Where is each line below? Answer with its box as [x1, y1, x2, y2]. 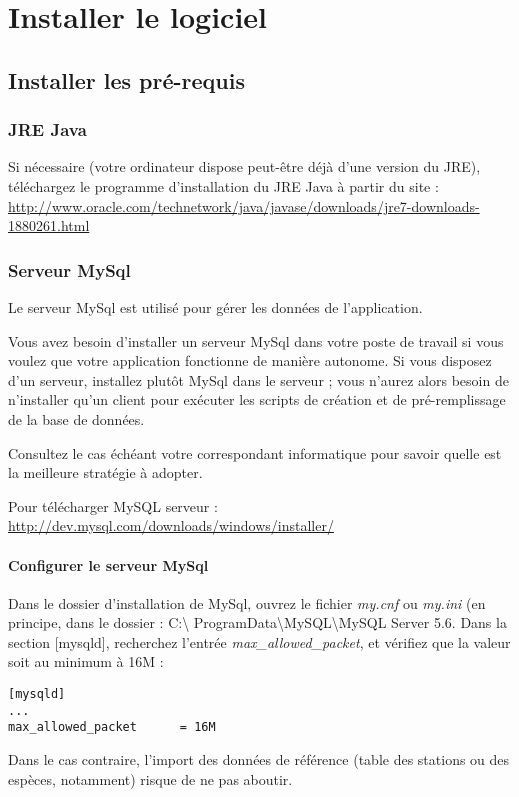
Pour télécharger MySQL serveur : [8, 495, 218, 516]
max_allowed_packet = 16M [8, 720, 216, 735]
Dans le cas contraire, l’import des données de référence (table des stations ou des [8, 749, 510, 770]
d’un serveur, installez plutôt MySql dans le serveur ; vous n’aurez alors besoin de [8, 369, 509, 390]
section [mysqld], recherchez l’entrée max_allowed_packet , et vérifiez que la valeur [8, 631, 511, 652]
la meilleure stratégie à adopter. [8, 462, 203, 483]
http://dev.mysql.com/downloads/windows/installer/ [8, 515, 334, 536]
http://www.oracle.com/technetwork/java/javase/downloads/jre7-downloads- [8, 195, 480, 216]
